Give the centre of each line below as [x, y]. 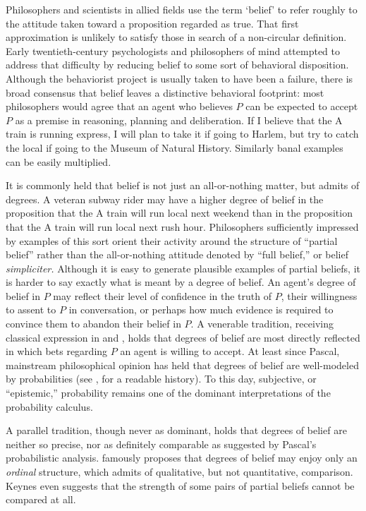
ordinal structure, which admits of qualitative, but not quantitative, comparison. [179, 471]
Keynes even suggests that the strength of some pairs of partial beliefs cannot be [180, 485]
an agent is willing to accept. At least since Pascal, [230, 351]
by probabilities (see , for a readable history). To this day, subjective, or [161, 379]
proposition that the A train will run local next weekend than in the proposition [179, 213]
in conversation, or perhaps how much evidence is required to [201, 309]
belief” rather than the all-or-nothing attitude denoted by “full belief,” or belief [177, 254]
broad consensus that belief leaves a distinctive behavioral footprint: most [165, 92]
